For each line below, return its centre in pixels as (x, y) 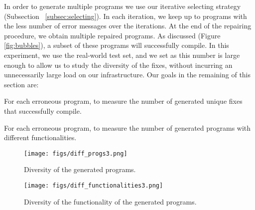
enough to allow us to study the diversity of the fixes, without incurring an (118, 65)
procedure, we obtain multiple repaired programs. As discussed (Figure (112, 35)
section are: (21, 84)
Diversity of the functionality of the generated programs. (110, 201)
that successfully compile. (43, 110)
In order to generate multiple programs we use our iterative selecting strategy (123, 6)
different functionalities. (40, 137)
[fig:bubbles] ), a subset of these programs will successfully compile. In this (117, 45)
